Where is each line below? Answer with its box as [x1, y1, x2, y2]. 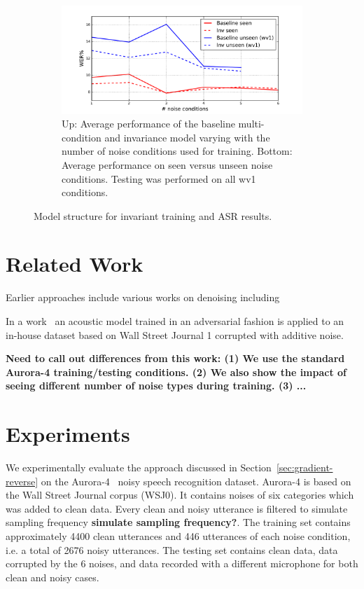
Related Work [6, 249, 143, 278]
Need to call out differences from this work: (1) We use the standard [6, 351, 345, 366]
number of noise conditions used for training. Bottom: [62, 144, 293, 158]
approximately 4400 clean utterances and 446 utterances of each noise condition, [6, 529, 351, 543]
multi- [238, 116, 265, 131]
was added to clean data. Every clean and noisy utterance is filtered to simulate [6, 501, 348, 515]
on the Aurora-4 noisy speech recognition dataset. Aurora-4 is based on [41, 473, 351, 488]
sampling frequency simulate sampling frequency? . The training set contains [6, 515, 351, 529]
